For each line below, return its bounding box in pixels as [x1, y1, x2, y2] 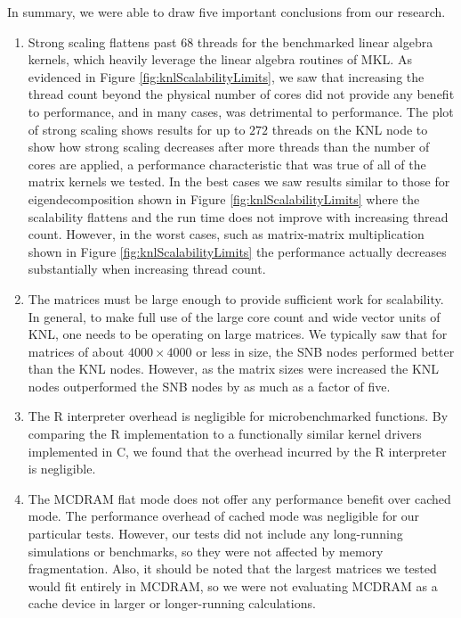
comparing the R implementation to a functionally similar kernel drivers [28, 424, 422, 443]
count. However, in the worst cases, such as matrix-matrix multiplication [28, 225, 425, 243]
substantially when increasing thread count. [28, 260, 266, 278]
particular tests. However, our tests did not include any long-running [28, 524, 403, 543]
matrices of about [28, 342, 125, 360]
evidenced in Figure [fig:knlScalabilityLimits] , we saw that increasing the [28, 67, 425, 86]
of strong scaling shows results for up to [28, 119, 246, 138]
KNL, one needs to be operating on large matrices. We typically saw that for [28, 325, 448, 343]
